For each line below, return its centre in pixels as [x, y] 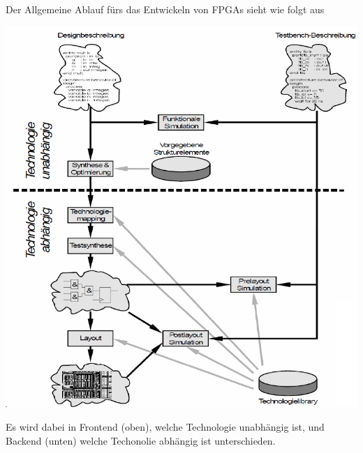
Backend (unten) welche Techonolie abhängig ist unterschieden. [141, 440]
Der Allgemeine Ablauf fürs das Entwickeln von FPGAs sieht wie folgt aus [165, 9]
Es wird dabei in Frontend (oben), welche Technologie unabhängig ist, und [165, 427]
